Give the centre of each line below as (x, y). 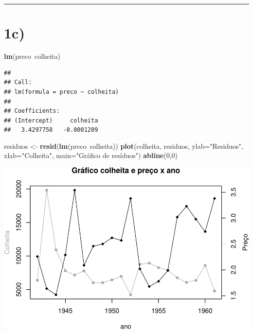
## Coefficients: (32, 111)
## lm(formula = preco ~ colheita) (62, 92)
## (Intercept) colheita (51, 120)
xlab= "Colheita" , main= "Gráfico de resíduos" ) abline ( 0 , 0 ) (91, 155)
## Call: (18, 82)
